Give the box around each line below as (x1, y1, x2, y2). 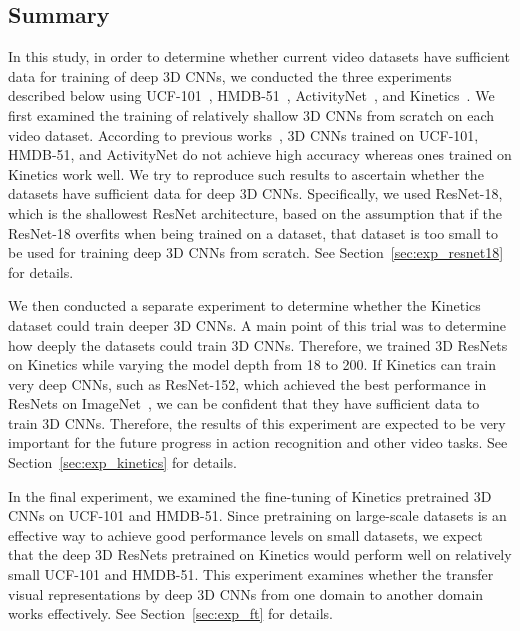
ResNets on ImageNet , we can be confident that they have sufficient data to (8, 393, 480, 414)
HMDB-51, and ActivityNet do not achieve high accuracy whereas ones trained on (8, 144, 512, 165)
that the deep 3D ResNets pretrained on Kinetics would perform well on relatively (8, 544, 512, 565)
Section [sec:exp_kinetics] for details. (8, 452, 237, 473)
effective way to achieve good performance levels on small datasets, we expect (8, 524, 483, 545)
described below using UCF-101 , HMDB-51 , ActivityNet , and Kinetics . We (8, 85, 495, 106)
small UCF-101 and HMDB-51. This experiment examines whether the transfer (8, 564, 494, 585)
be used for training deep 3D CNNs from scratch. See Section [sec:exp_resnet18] (8, 242, 504, 263)
